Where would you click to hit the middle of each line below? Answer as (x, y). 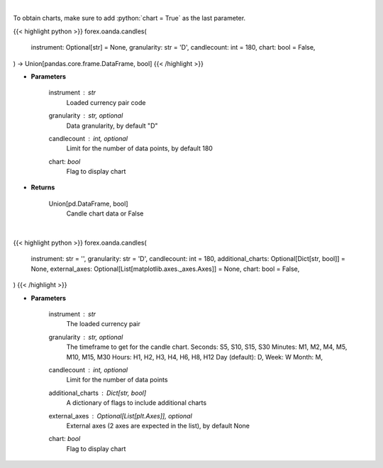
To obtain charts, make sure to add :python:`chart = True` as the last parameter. (129, 18)
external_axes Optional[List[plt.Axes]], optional (121, 416)
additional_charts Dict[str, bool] (98, 393)
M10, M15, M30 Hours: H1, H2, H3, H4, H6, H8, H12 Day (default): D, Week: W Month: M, (194, 357)
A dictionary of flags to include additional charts (137, 403)
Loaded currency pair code (106, 102)
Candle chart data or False (105, 213)
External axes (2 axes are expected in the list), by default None (158, 425)
